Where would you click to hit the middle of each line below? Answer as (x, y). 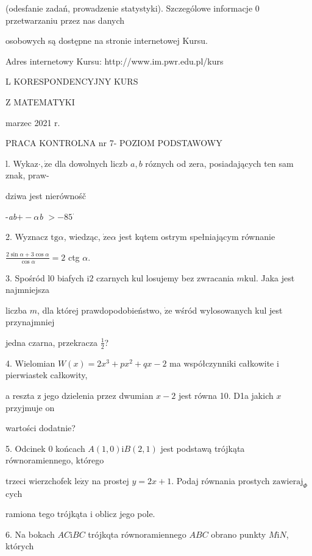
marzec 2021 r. (33, 122)
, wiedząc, (82, 237)
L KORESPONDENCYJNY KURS (72, 81)
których (20, 546)
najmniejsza (28, 290)
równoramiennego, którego (55, 460)
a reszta (20, 395)
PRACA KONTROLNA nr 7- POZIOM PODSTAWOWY (114, 143)
